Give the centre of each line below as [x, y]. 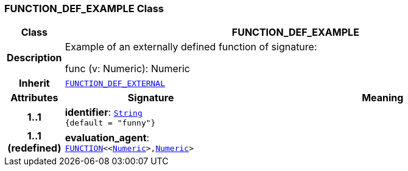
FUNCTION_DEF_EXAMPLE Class [84, 8]
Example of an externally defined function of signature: [191, 47]
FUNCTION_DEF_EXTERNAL [115, 83]
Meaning [383, 98]
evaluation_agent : [107, 137]
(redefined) [34, 148]
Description [34, 58]
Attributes [34, 98]
